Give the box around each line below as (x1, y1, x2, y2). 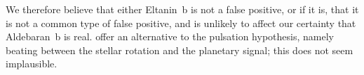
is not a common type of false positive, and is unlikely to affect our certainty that (6, 15, 356, 30)
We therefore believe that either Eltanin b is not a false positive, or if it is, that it (6, 2, 359, 16)
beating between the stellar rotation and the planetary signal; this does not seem (6, 42, 353, 57)
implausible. (6, 56, 58, 71)
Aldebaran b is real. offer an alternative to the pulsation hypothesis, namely (6, 29, 334, 44)
